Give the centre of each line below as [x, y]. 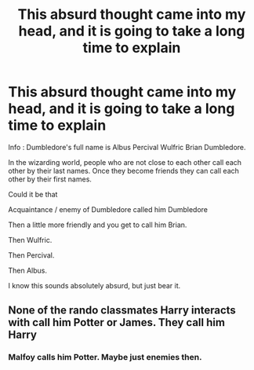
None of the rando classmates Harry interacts [122, 311]
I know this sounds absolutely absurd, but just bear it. [94, 285]
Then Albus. [28, 270]
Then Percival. [31, 255]
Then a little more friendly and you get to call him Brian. [98, 225]
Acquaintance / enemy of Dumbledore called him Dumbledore [108, 209]
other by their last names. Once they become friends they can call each [123, 170]
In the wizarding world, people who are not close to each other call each [125, 162]
